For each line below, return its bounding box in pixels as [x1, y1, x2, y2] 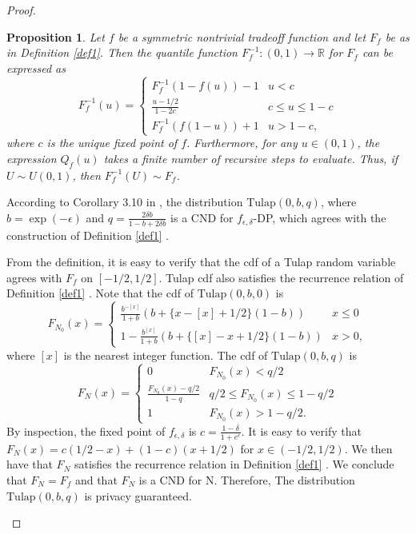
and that [74, 471, 118, 488]
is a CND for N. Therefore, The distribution [138, 471, 355, 488]
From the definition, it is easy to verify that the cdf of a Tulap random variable [6, 253, 396, 270]
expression [6, 149, 57, 166]
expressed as [6, 59, 66, 76]
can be [362, 44, 393, 61]
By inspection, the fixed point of [6, 422, 166, 439]
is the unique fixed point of [46, 134, 178, 151]
